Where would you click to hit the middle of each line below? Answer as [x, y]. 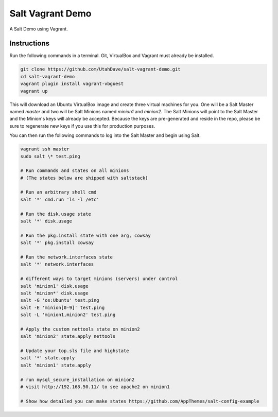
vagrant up [34, 91]
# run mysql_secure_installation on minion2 [77, 379]
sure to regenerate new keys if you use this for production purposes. [82, 126]
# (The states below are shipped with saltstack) [84, 178]
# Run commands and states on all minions [75, 171]
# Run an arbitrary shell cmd [58, 192]
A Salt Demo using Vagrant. [39, 29]
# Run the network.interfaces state [67, 257]
